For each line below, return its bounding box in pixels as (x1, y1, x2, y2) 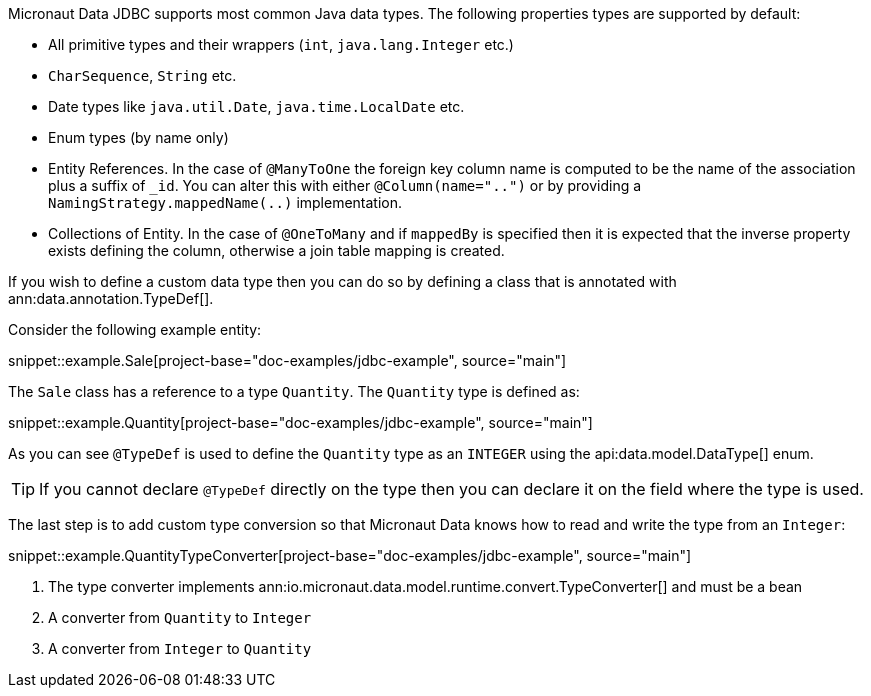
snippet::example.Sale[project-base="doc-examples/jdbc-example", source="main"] (8, 352, 567, 369)
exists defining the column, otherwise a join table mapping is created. (48, 242, 505, 259)
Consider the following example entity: (8, 321, 262, 338)
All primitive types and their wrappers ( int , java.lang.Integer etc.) (48, 36, 514, 53)
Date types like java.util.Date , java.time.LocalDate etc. (48, 98, 465, 115)
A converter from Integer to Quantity (48, 640, 312, 657)
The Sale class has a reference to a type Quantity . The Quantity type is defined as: (8, 383, 580, 400)
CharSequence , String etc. (48, 67, 237, 84)
